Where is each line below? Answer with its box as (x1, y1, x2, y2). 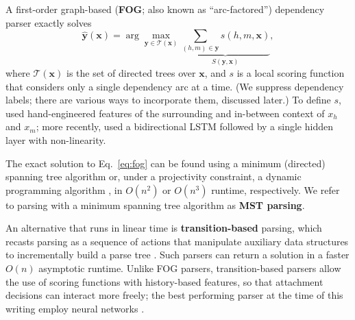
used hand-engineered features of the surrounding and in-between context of (5, 106, 325, 120)
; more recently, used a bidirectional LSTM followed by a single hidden (36, 119, 333, 134)
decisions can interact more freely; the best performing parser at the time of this (5, 288, 343, 302)
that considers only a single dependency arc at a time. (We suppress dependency (5, 79, 344, 93)
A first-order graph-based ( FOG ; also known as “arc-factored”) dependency (5, 2, 325, 16)
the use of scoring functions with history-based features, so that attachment (5, 274, 323, 288)
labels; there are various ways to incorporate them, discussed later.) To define (5, 93, 331, 107)
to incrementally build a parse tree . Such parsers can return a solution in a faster (5, 247, 350, 262)
